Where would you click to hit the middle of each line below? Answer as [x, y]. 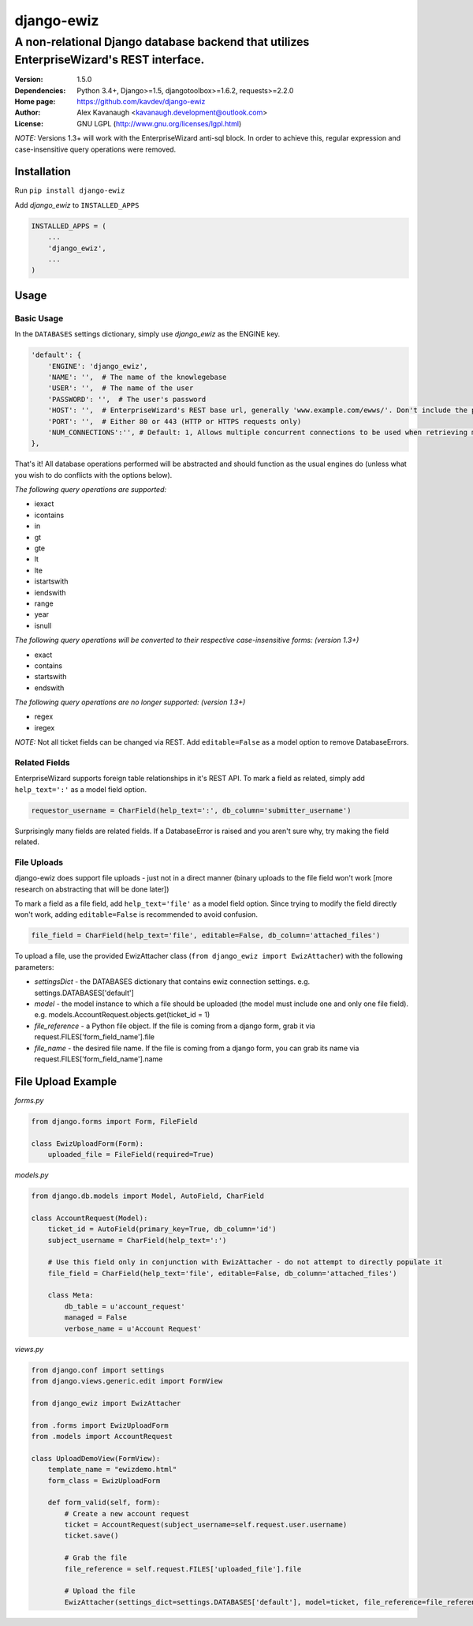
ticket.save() [91, 1536]
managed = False [96, 1318]
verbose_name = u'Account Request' [133, 1328]
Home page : [35, 102]
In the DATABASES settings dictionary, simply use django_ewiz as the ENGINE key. [147, 334]
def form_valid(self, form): [104, 1503]
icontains [49, 515]
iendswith [50, 592]
